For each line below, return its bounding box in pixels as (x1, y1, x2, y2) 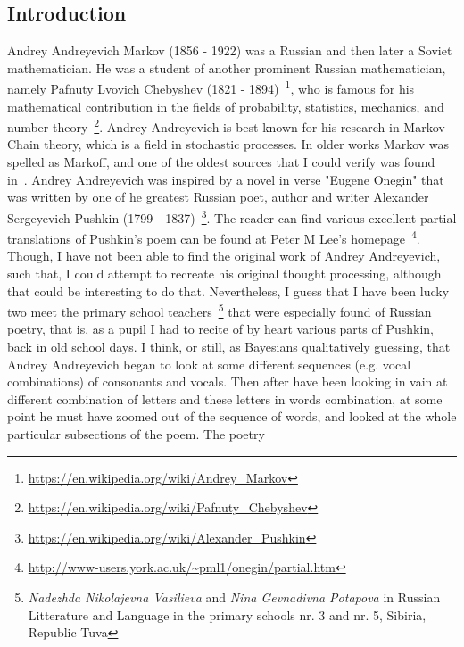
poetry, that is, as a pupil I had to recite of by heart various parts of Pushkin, (7, 319, 434, 338)
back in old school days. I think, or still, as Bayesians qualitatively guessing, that (7, 336, 451, 355)
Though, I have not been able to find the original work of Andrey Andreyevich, (7, 246, 441, 265)
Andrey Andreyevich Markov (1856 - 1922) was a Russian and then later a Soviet (7, 41, 452, 60)
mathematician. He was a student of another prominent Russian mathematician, (7, 58, 446, 77)
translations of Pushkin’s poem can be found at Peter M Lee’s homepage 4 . (7, 227, 420, 247)
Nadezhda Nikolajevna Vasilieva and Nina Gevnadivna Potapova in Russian (28, 587, 441, 606)
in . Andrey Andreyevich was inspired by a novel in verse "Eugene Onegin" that (7, 170, 444, 188)
